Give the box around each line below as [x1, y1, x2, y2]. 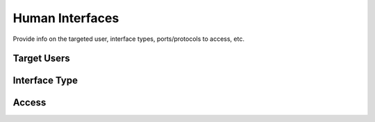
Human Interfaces [12, 10, 119, 26]
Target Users [12, 53, 71, 64]
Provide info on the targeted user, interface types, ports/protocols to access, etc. [12, 35, 244, 43]
